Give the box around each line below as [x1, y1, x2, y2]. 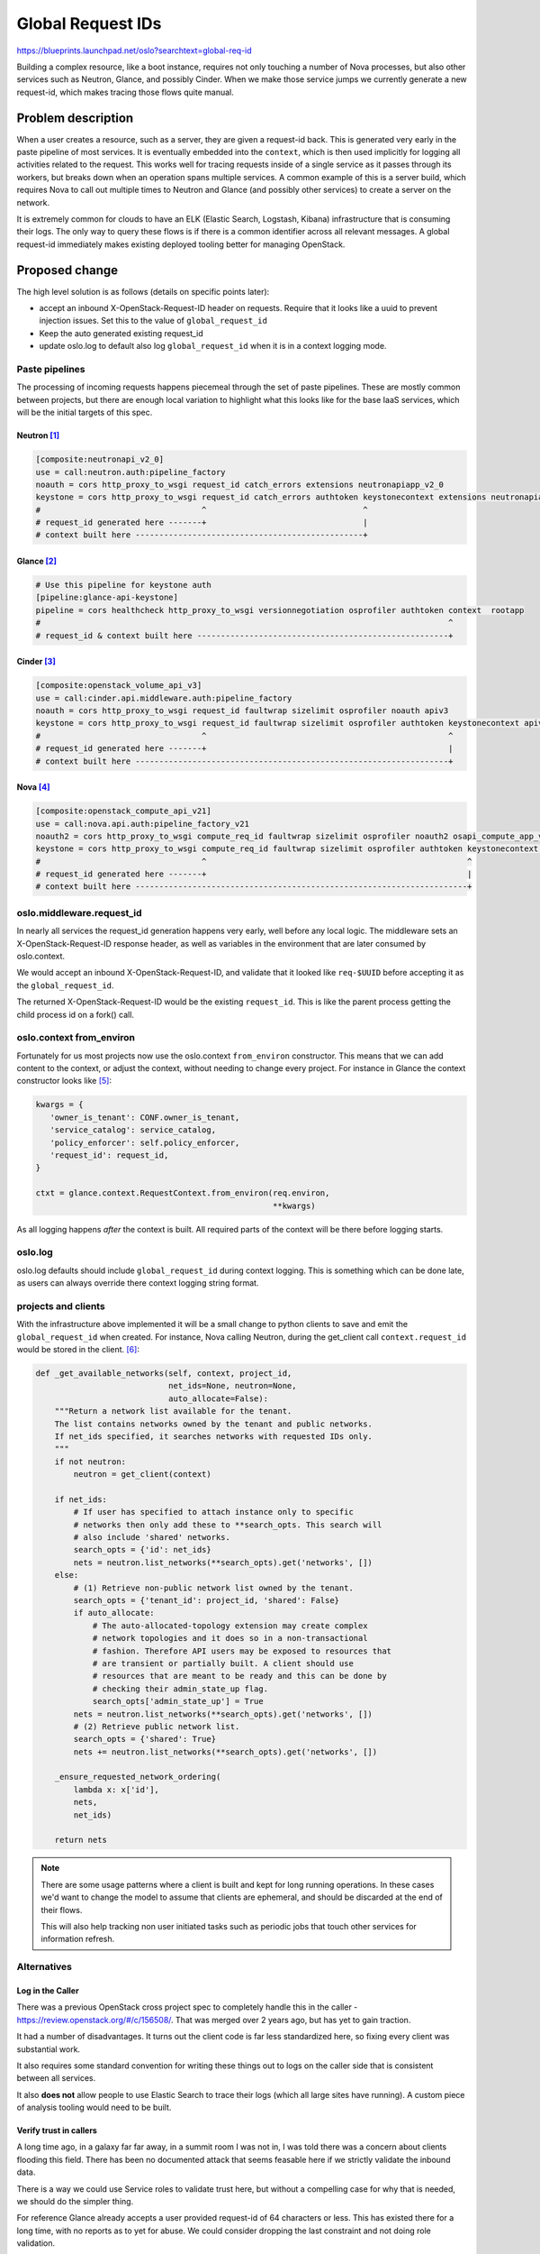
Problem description [16, 110, 134, 125]
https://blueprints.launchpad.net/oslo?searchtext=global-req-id [16, 45, 252, 56]
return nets [54, 1835, 108, 1846]
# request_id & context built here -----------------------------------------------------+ [35, 630, 454, 640]
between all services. [16, 2073, 96, 2084]
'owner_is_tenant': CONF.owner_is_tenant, [49, 1112, 240, 1122]
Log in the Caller [16, 1984, 80, 1996]
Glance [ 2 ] [16, 555, 58, 567]
